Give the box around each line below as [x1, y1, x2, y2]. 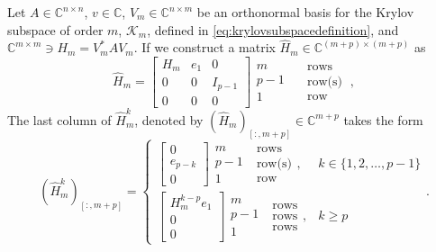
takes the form [343, 110, 423, 129]
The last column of [7, 110, 112, 129]
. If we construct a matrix [133, 38, 276, 57]
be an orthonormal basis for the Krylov [196, 3, 414, 21]
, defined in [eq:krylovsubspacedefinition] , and [147, 20, 399, 39]
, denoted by [134, 110, 204, 129]
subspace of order [7, 20, 104, 39]
